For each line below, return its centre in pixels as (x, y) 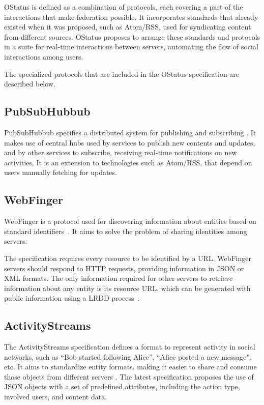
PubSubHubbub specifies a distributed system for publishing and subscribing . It (130, 132)
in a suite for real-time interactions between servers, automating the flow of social (131, 47)
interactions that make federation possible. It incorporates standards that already (131, 17)
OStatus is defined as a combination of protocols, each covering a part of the (124, 7)
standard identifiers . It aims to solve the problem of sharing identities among (126, 231)
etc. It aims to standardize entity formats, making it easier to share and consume (130, 367)
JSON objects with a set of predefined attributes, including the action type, (122, 386)
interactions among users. (44, 56)
